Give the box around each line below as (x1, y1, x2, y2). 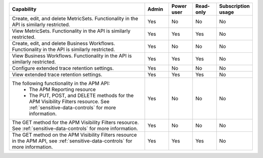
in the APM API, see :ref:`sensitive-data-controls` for (12, 138, 132, 144)
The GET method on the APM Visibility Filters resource (12, 131, 137, 138)
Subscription (219, 3, 250, 9)
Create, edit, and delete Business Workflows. (12, 40, 115, 47)
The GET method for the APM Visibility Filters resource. (12, 119, 139, 126)
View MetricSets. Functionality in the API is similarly (12, 28, 131, 34)
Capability (12, 6, 37, 12)
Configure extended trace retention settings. (12, 65, 114, 71)
